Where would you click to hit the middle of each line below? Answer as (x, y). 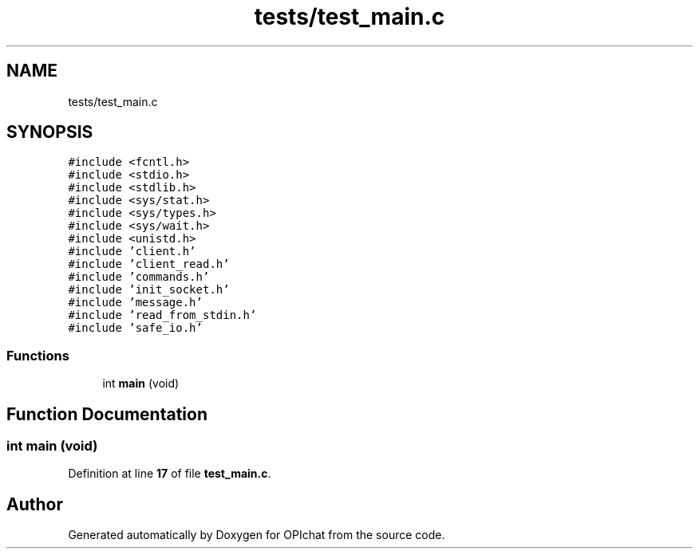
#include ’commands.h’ (139, 277)
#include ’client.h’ (132, 252)
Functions (38, 355)
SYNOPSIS (50, 132)
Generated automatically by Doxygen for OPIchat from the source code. (257, 535)
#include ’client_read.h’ (149, 264)
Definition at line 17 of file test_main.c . (170, 474)
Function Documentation (107, 414)
